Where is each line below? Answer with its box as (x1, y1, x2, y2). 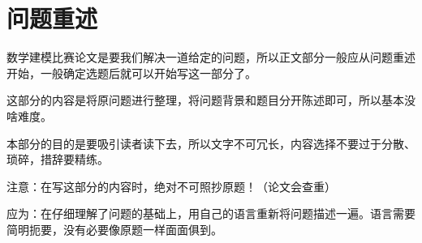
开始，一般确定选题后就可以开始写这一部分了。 (6, 64, 256, 81)
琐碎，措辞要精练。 (6, 151, 109, 168)
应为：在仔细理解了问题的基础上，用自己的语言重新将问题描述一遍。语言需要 (6, 205, 416, 222)
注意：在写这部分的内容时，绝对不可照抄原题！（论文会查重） (6, 177, 336, 194)
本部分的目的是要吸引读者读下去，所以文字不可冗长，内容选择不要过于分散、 (6, 134, 416, 151)
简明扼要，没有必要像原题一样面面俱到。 (6, 220, 222, 237)
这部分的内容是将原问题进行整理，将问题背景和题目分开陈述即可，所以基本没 (6, 92, 416, 109)
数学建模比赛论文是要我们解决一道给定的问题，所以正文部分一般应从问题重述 (6, 49, 416, 66)
